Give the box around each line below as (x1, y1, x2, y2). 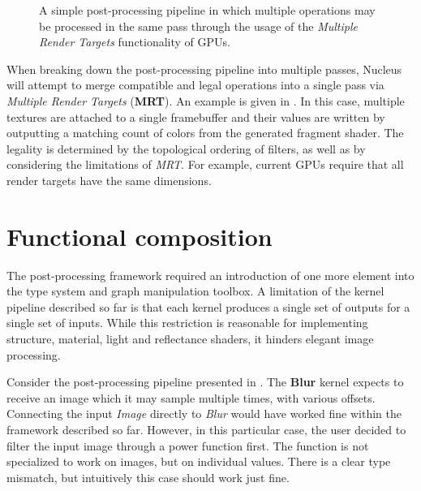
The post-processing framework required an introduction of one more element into (6, 266, 415, 283)
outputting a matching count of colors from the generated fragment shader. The (6, 124, 404, 141)
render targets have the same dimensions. (6, 171, 212, 188)
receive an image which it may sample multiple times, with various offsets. (6, 389, 376, 406)
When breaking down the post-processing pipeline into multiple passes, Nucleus (6, 60, 402, 77)
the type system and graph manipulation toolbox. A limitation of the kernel (6, 282, 384, 299)
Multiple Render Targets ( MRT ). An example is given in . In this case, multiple (6, 92, 405, 109)
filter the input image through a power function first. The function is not (6, 437, 369, 454)
